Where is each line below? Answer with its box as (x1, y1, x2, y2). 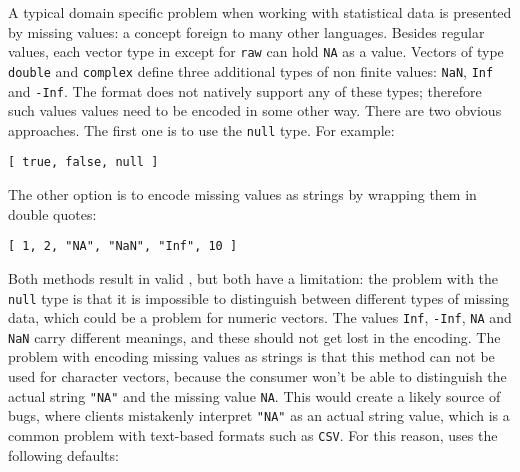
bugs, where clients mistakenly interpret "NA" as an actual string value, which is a (8, 405, 510, 426)
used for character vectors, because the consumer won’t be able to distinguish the (8, 366, 507, 387)
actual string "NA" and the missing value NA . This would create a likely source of (8, 385, 501, 406)
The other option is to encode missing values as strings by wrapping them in (8, 184, 477, 205)
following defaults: (8, 444, 119, 465)
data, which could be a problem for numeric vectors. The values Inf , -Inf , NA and (8, 307, 512, 328)
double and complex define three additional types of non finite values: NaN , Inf (8, 60, 494, 81)
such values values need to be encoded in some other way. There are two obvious (8, 100, 502, 121)
